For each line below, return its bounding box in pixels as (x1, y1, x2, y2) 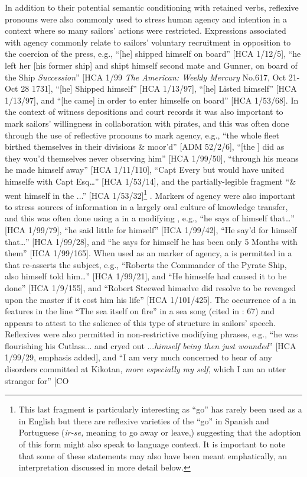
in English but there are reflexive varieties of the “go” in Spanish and (18, 414, 269, 427)
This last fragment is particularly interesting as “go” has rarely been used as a (18, 403, 302, 415)
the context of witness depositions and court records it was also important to (5, 105, 283, 118)
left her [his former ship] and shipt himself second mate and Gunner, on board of (5, 59, 298, 71)
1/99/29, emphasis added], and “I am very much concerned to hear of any (5, 351, 272, 363)
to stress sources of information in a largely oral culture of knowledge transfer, (5, 200, 288, 212)
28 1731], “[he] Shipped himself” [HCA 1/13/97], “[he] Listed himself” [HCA (21, 82, 297, 95)
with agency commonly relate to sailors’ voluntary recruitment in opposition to (5, 36, 291, 48)
